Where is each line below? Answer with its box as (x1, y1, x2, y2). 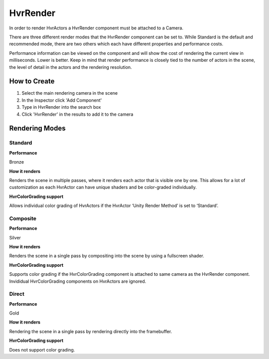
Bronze (9, 159, 24, 165)
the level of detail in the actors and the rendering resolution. (9, 64, 132, 70)
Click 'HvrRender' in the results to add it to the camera (21, 111, 134, 117)
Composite (9, 215, 37, 222)
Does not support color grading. (9, 347, 75, 353)
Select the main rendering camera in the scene (21, 90, 118, 96)
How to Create (9, 77, 55, 86)
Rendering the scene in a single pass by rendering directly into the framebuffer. (9, 328, 172, 334)
